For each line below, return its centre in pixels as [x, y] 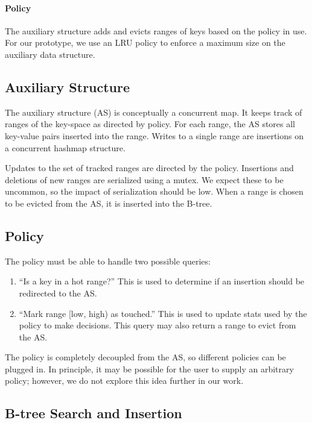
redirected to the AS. [58, 293]
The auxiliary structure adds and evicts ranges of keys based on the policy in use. [156, 30]
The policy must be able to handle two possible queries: [108, 261]
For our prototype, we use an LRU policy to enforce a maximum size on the [145, 42]
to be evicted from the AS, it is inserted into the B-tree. [109, 203]
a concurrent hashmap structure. [65, 147]
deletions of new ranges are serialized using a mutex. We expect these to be [144, 179]
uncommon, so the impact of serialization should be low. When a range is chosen [154, 191]
